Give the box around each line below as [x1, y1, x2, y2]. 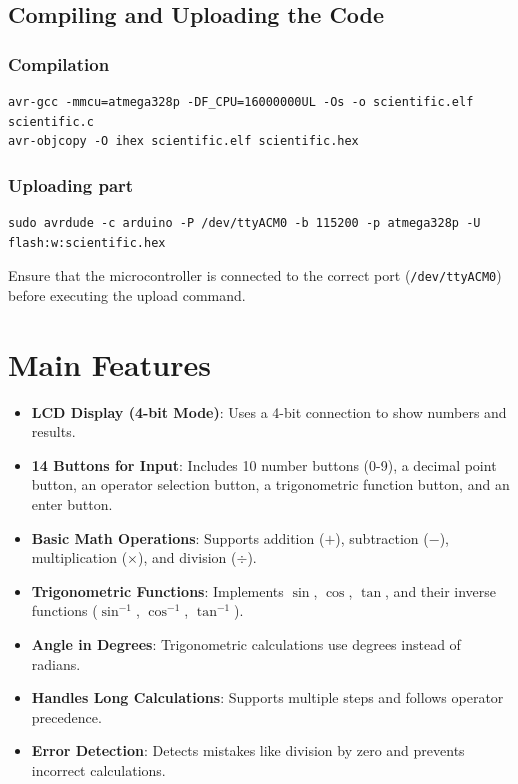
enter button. [31, 493, 113, 514]
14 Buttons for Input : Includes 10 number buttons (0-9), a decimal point [31, 454, 497, 475]
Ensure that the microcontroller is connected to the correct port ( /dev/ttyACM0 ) [8, 265, 502, 286]
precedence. [31, 706, 102, 727]
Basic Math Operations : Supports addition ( [31, 527, 325, 548]
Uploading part [8, 172, 134, 197]
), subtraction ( [335, 527, 429, 548]
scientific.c [8, 114, 94, 129]
